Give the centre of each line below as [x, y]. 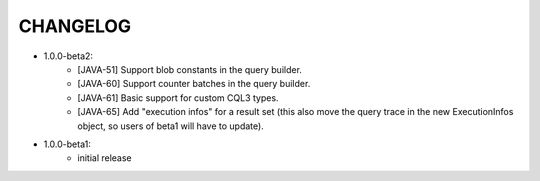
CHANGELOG [75, 26]
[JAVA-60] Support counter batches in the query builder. [194, 84]
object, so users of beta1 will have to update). [170, 126]
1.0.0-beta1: [67, 144]
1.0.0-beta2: [68, 56]
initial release [104, 158]
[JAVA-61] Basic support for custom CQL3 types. [178, 97]
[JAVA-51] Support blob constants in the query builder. [189, 69]
